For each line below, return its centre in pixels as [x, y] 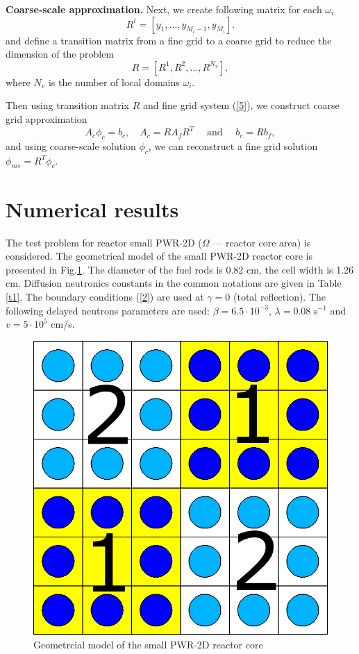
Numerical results [92, 209]
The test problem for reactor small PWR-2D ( [104, 242]
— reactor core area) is [262, 242]
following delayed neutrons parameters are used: [108, 310]
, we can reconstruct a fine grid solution [233, 145]
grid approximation [47, 118]
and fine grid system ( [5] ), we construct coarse [241, 105]
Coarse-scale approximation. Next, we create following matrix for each [164, 9]
